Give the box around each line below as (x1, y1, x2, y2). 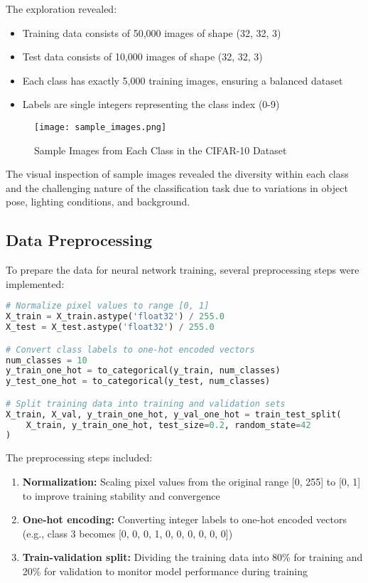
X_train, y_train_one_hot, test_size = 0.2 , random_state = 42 (26, 419, 311, 430)
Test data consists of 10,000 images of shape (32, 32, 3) (22, 49, 263, 64)
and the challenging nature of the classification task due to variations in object (6, 180, 348, 195)
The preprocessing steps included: (6, 450, 153, 465)
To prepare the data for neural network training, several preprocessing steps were (6, 262, 359, 277)
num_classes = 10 (6, 355, 87, 365)
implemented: (6, 276, 65, 291)
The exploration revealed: (6, 1, 117, 16)
